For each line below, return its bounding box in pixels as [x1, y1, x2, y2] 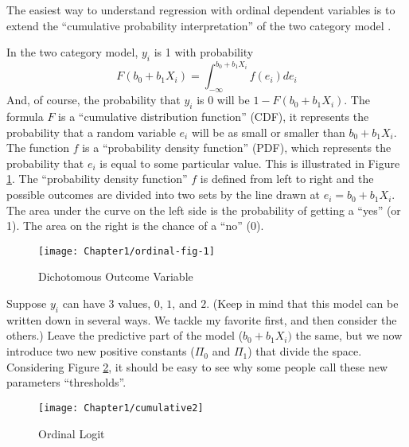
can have [62, 295, 105, 312]
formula [6, 108, 44, 125]
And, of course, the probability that [6, 91, 181, 108]
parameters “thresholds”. [6, 374, 127, 391]
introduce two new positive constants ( [6, 343, 195, 360]
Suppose [6, 295, 47, 312]
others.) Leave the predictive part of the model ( [6, 327, 243, 344]
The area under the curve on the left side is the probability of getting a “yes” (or [6, 201, 401, 218]
